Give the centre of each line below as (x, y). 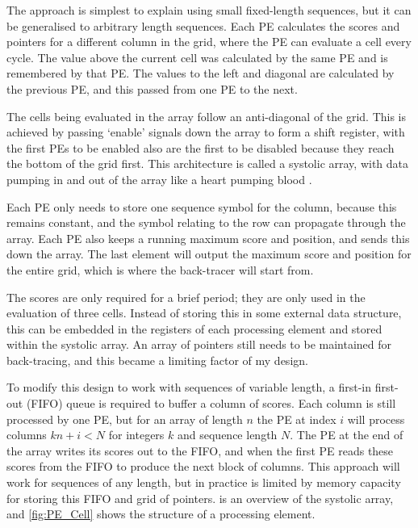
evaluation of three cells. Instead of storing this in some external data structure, (204, 313)
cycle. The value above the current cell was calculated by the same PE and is (197, 57)
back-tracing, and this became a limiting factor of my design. (157, 360)
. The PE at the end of (347, 435)
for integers (136, 435)
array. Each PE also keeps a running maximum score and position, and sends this (208, 238)
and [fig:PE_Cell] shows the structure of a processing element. (161, 514)
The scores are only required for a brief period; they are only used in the (186, 297)
